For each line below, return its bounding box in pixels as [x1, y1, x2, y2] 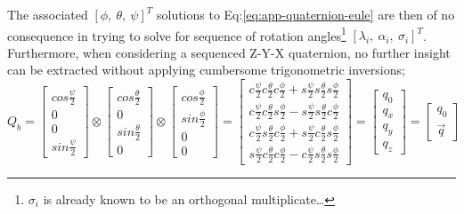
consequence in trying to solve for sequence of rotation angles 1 [7, 23, 346, 44]
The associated [7, 5, 88, 23]
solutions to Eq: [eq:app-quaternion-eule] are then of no [156, 5, 455, 23]
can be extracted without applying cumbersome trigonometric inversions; [7, 60, 405, 79]
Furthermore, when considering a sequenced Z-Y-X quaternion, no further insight [7, 43, 451, 61]
